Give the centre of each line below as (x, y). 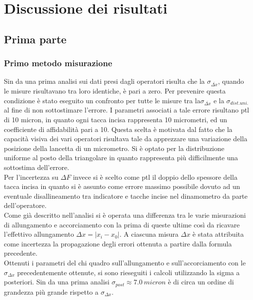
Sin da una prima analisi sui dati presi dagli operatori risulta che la (104, 81)
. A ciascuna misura (149, 234)
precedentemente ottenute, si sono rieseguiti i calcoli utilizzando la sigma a (128, 272)
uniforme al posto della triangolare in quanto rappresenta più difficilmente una (121, 158)
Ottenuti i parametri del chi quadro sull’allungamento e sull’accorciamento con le (125, 262)
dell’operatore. (25, 205)
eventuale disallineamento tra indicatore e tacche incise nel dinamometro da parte (126, 196)
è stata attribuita (218, 234)
